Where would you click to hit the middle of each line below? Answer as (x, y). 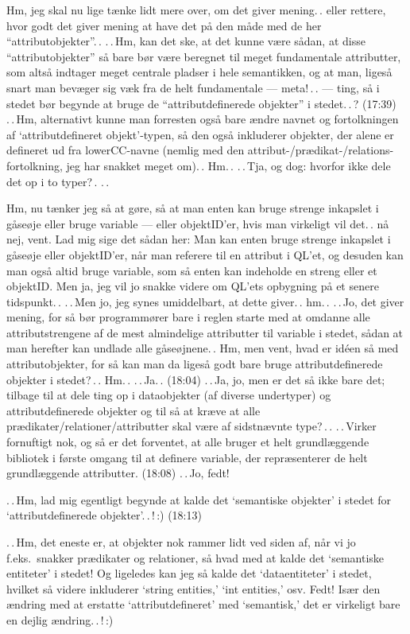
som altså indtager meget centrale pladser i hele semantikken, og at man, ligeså (199, 72)
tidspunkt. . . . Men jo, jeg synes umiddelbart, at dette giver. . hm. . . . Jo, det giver (205, 301)
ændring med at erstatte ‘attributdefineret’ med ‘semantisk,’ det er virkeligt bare (203, 604)
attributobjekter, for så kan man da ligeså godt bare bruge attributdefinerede (195, 364)
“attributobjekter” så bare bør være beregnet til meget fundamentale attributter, (204, 56)
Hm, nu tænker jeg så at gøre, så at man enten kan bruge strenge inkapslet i (193, 208)
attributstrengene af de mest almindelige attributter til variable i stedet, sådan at (205, 332)
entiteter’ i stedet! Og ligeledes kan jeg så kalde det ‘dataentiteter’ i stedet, (189, 573)
